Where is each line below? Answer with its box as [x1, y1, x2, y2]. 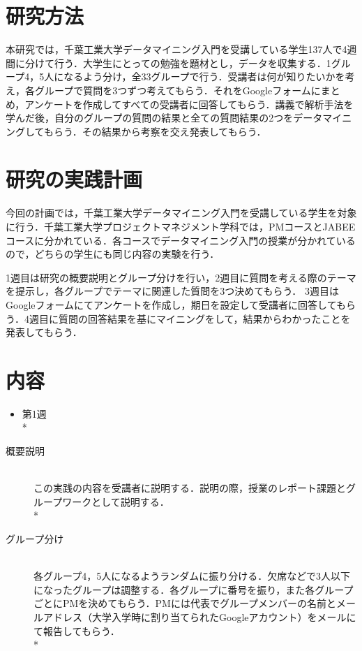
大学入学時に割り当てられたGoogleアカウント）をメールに [91, 610, 356, 624]
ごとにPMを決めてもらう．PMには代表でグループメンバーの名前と [33, 596, 337, 610]
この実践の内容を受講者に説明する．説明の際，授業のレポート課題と [33, 481, 346, 495]
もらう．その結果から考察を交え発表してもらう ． [43, 124, 266, 138]
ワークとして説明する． [62, 494, 169, 509]
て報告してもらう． [33, 623, 120, 638]
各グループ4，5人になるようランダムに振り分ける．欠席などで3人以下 [33, 569, 350, 583]
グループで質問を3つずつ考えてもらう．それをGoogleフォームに [34, 82, 321, 97]
